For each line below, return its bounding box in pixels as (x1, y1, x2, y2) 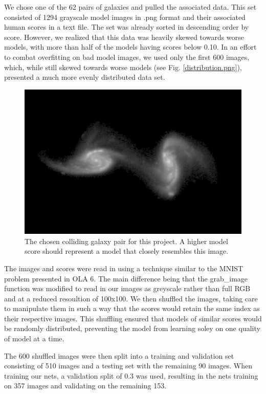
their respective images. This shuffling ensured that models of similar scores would (4, 313, 262, 323)
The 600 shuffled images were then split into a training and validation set (4, 350, 234, 361)
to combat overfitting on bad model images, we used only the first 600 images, (4, 51, 250, 62)
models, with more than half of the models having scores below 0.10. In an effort (4, 41, 257, 52)
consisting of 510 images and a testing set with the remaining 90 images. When (4, 360, 253, 371)
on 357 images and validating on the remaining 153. (4, 380, 167, 391)
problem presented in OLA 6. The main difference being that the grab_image (4, 273, 248, 283)
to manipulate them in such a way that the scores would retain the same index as (4, 303, 260, 314)
